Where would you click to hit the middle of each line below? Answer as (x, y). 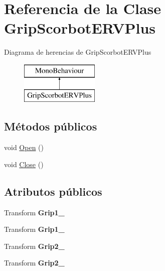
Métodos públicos (51, 126)
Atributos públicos (53, 191)
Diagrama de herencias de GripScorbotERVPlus (78, 52)
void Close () (24, 164)
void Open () (24, 147)
